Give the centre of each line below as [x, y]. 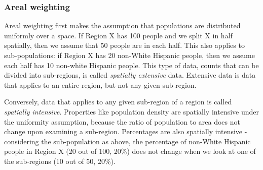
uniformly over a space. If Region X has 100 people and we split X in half [118, 35]
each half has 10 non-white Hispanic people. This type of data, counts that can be [131, 65]
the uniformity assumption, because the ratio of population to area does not [122, 121]
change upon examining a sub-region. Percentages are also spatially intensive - [126, 131]
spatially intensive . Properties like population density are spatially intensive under [131, 111]
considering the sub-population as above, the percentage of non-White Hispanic [127, 141]
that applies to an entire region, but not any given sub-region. [100, 84]
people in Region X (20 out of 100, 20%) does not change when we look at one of [130, 151]
